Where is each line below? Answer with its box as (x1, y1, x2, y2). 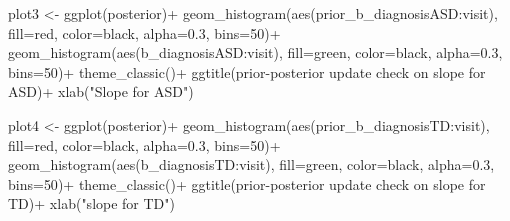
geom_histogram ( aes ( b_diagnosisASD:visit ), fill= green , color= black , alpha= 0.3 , (8, 42, 503, 63)
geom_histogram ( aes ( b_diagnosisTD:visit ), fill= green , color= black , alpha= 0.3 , (8, 154, 495, 175)
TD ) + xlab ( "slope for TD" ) (8, 193, 175, 214)
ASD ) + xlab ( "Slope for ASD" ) (8, 81, 194, 102)
